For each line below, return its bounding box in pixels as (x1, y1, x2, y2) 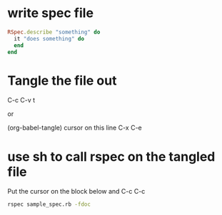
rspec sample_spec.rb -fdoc (7, 201, 91, 208)
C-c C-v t (7, 96, 36, 105)
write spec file (7, 5, 94, 21)
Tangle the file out (7, 73, 117, 88)
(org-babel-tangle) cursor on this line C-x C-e (7, 123, 142, 132)
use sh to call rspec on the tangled (7, 148, 216, 164)
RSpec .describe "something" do (7, 28, 101, 36)
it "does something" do (14, 35, 84, 42)
